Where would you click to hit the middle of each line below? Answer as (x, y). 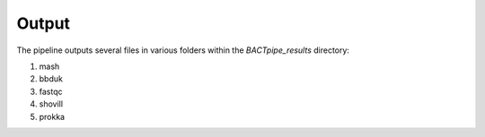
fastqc (51, 91)
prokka (52, 116)
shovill (51, 104)
